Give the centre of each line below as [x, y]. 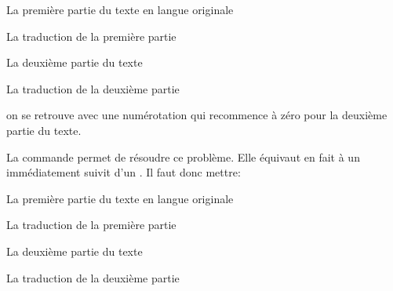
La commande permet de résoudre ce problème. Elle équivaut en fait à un [183, 156]
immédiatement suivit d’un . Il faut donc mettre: [124, 172]
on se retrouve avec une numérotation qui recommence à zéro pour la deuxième [197, 115]
